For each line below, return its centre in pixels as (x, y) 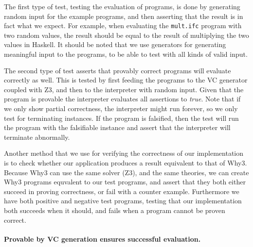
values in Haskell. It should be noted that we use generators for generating (115, 44)
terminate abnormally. (37, 137)
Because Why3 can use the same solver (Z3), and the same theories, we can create (126, 172)
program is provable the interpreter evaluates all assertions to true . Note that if (122, 99)
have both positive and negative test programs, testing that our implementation (123, 201)
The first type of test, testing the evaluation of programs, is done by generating (122, 6)
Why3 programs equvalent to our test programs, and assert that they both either (125, 182)
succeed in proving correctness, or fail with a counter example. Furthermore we (122, 191)
